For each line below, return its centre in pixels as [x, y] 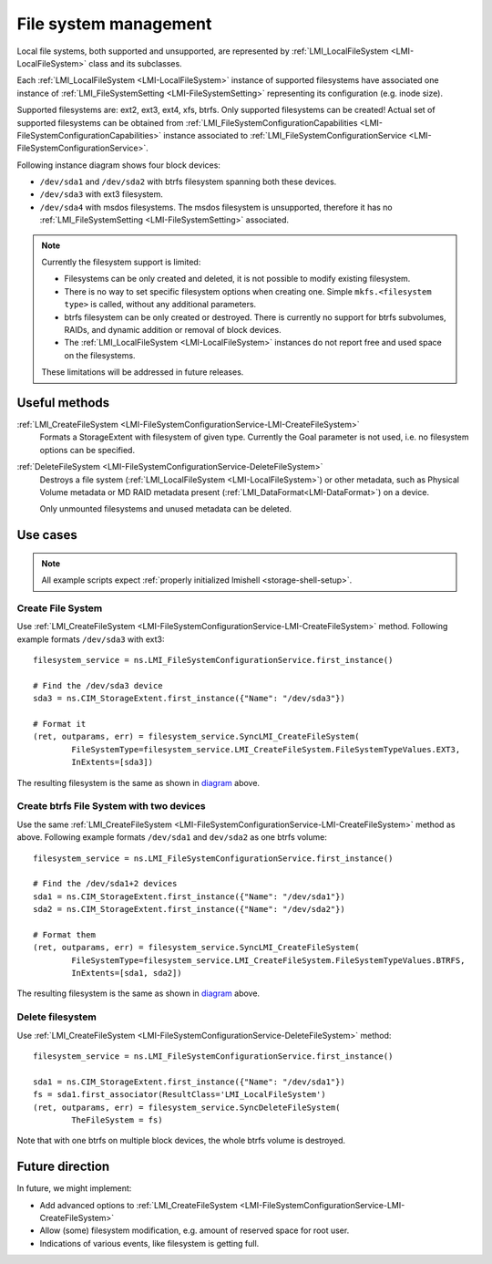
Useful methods [63, 403]
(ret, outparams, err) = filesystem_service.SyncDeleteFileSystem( [187, 1107]
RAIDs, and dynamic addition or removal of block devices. [173, 329]
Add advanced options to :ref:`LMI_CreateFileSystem [139, 1205]
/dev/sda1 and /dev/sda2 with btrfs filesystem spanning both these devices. [188, 181]
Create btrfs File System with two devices [111, 806]
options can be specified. [87, 450]
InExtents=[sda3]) [113, 762]
